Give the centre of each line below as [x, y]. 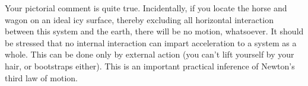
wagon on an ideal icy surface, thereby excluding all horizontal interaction [139, 19]
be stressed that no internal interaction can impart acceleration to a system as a [151, 42]
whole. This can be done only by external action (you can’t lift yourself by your [150, 54]
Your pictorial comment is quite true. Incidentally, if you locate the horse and [146, 8]
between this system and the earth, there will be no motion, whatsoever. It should [154, 31]
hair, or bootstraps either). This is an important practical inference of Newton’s [150, 66]
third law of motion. [41, 77]
